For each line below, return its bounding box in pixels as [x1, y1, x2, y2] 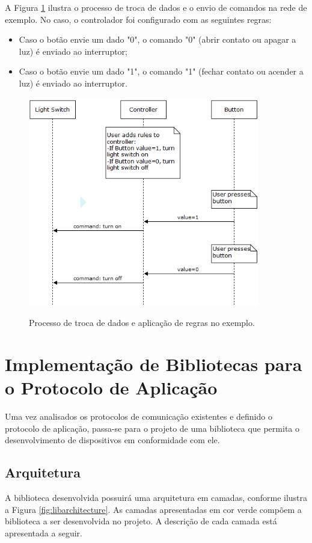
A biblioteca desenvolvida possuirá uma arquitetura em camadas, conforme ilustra [5, 491, 308, 504]
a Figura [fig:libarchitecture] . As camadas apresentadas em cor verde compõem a [5, 503, 302, 515]
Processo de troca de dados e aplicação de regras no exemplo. [29, 316, 255, 329]
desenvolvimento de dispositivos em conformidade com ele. [5, 434, 220, 446]
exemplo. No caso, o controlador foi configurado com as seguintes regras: [5, 13, 272, 25]
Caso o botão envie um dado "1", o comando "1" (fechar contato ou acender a [19, 65, 304, 78]
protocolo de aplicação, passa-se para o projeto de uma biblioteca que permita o [5, 422, 299, 434]
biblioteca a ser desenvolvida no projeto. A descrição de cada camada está [5, 515, 277, 527]
